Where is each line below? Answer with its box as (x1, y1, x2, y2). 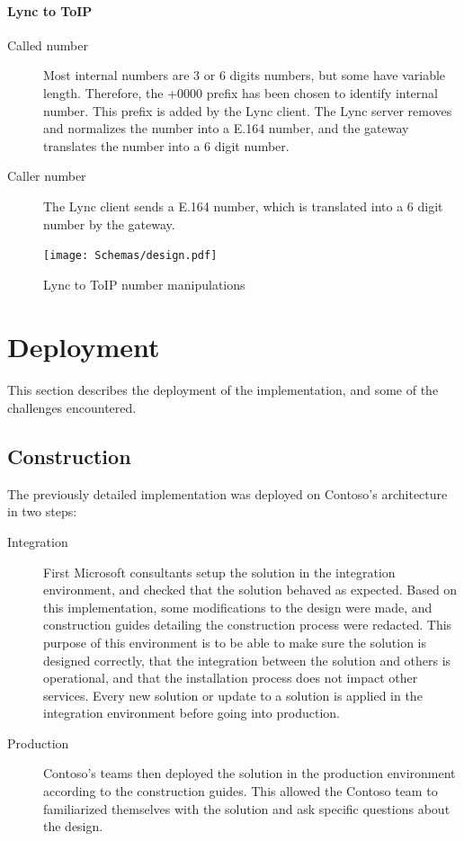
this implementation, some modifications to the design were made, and (43, 597, 433, 616)
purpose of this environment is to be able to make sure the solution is (43, 632, 427, 651)
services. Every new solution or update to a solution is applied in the (43, 685, 423, 704)
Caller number (7, 166, 86, 185)
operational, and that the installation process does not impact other (43, 668, 418, 687)
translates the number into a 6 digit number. (43, 136, 290, 155)
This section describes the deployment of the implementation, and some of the (7, 380, 439, 399)
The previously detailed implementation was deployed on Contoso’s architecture (7, 484, 448, 503)
